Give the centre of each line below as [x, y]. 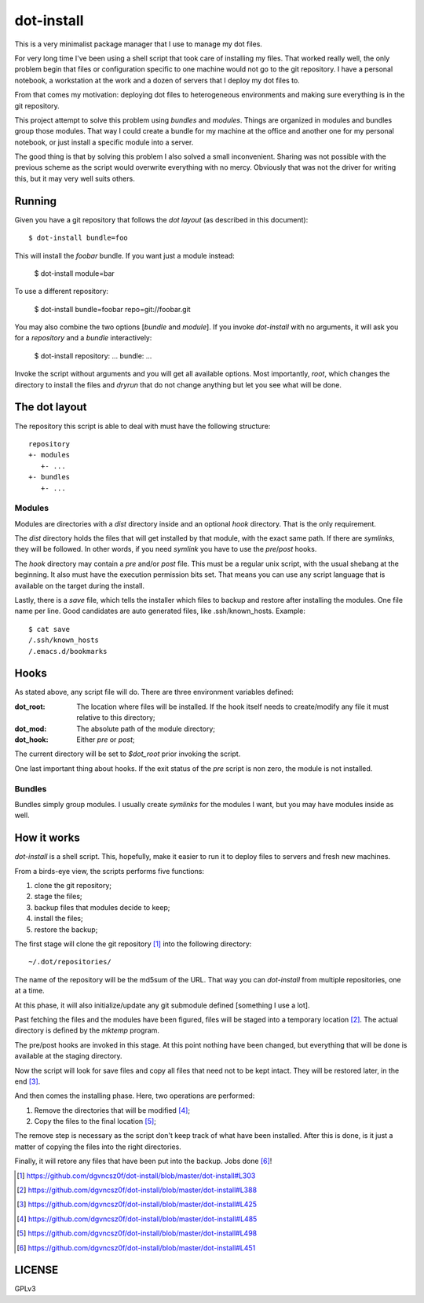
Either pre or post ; [106, 740]
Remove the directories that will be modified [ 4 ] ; [112, 1110]
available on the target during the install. [80, 585]
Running [36, 201]
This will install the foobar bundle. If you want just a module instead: [124, 255]
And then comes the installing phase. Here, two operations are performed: [135, 1096]
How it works [47, 838]
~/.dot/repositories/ [70, 962]
